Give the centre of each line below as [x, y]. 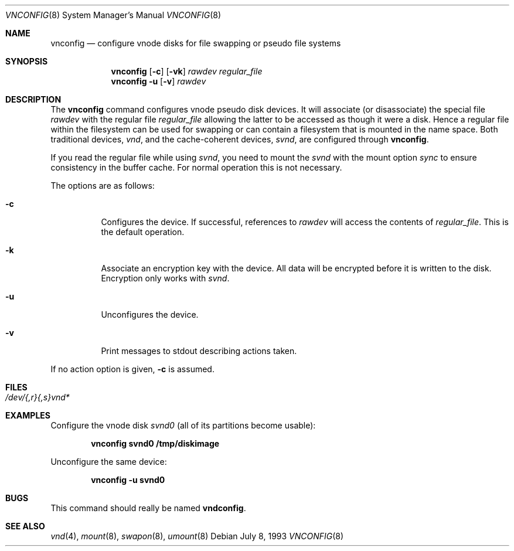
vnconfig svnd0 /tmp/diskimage [155, 443]
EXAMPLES [28, 415]
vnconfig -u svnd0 [128, 480]
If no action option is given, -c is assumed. [132, 369]
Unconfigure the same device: [109, 462]
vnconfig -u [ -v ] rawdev [159, 81]
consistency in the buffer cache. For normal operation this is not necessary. [196, 167]
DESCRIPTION [33, 99]
